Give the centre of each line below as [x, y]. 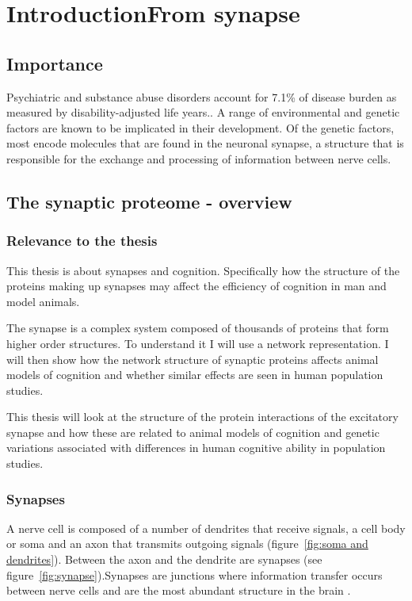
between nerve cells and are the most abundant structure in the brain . [179, 590]
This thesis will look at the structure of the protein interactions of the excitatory [202, 417]
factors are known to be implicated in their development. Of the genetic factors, [200, 127]
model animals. [43, 301]
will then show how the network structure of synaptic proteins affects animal [193, 359]
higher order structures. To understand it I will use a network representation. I [198, 343]
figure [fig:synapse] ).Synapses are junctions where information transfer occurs [195, 574]
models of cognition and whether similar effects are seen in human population [195, 375]
